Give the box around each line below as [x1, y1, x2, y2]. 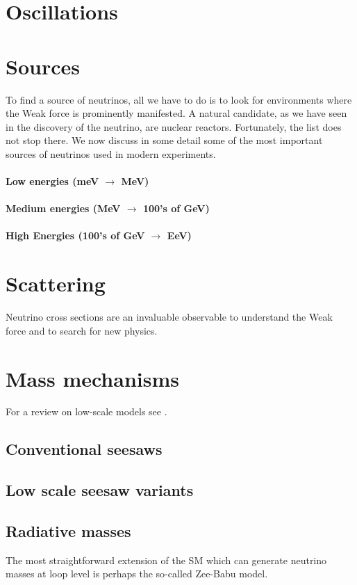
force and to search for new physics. [6, 323, 158, 337]
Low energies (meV [6, 174, 99, 189]
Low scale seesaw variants [6, 479, 194, 501]
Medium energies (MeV [6, 201, 121, 216]
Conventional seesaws [6, 438, 163, 460]
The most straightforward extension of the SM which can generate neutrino [6, 552, 327, 567]
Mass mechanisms [6, 364, 179, 392]
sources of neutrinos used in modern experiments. [6, 146, 216, 161]
